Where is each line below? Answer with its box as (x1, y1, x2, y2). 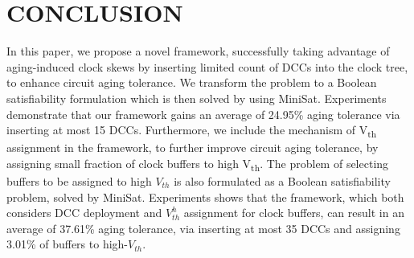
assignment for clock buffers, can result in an (183, 204, 404, 221)
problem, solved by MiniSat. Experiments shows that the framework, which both (6, 188, 404, 205)
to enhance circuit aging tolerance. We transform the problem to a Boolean (6, 74, 377, 91)
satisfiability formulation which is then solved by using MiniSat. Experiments (6, 89, 387, 106)
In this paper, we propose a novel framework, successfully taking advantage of (6, 43, 390, 59)
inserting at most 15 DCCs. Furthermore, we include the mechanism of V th (6, 121, 377, 140)
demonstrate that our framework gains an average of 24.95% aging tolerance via (6, 105, 400, 122)
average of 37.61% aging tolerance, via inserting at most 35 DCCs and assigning (6, 219, 400, 236)
